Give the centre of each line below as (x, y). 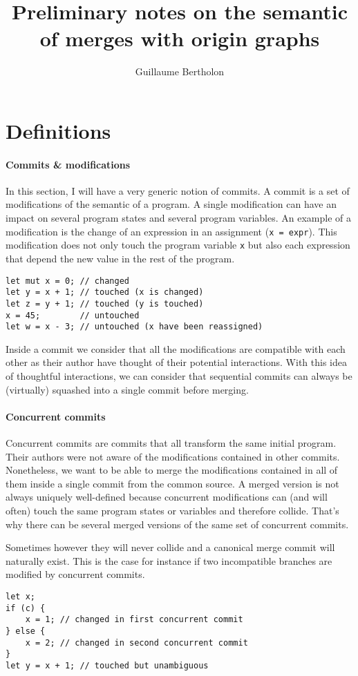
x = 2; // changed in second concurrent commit (136, 643)
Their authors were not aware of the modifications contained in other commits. (173, 456)
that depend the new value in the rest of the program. (120, 258)
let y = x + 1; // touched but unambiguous (107, 665)
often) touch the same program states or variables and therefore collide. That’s (172, 510)
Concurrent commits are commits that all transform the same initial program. (171, 443)
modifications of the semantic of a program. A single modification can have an (171, 204)
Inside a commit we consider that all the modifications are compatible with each (176, 348)
